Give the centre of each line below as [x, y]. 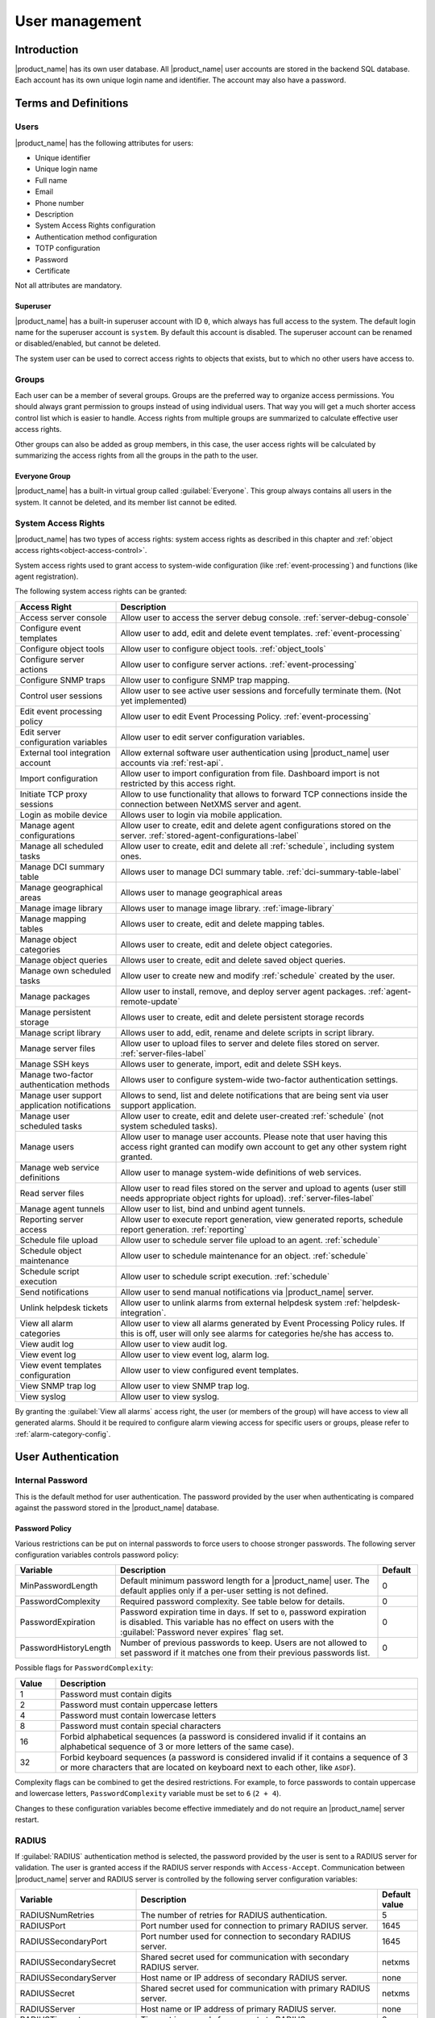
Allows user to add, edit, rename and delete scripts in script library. [247, 1032]
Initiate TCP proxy [54, 793]
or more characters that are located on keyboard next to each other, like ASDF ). [208, 1767]
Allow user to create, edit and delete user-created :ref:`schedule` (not [252, 1116]
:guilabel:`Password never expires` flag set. [202, 1632]
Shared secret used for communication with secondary [245, 1957]
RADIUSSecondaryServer [68, 1978]
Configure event [50, 628]
